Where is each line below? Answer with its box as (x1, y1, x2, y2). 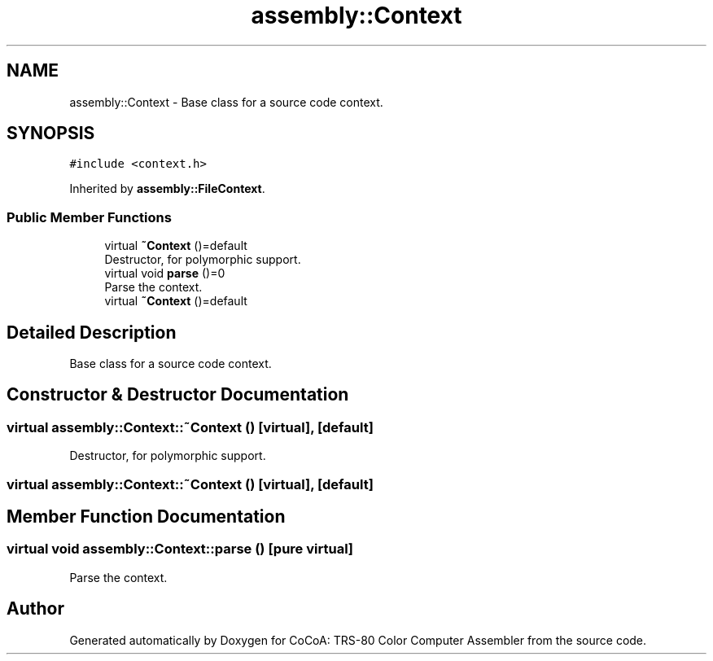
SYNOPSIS (7, 123, 95, 144)
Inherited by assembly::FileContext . (69, 182, 265, 196)
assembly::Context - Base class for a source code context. (69, 94, 383, 109)
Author (7, 598, 64, 619)
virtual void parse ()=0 (104, 266, 225, 281)
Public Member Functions (7, 208, 172, 225)
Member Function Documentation (7, 506, 286, 527)
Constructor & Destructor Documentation (7, 384, 349, 405)
